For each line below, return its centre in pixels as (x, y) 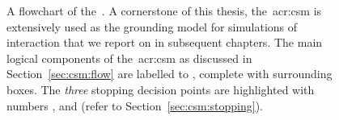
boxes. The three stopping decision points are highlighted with (161, 89)
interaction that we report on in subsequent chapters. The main (165, 42)
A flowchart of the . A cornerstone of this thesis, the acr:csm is (164, 10)
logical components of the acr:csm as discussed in (129, 58)
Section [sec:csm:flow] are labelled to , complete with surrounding (169, 74)
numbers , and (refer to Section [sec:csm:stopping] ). (135, 105)
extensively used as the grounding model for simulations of (152, 26)
